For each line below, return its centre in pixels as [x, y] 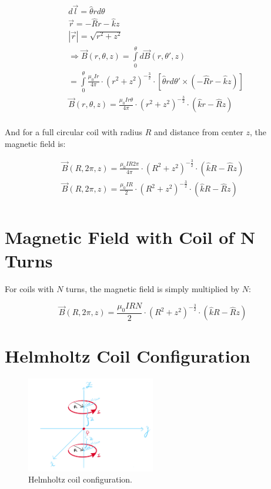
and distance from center [198, 132]
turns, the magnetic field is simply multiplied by [153, 288]
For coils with [29, 288]
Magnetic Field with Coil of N [130, 237]
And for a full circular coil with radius [73, 132]
